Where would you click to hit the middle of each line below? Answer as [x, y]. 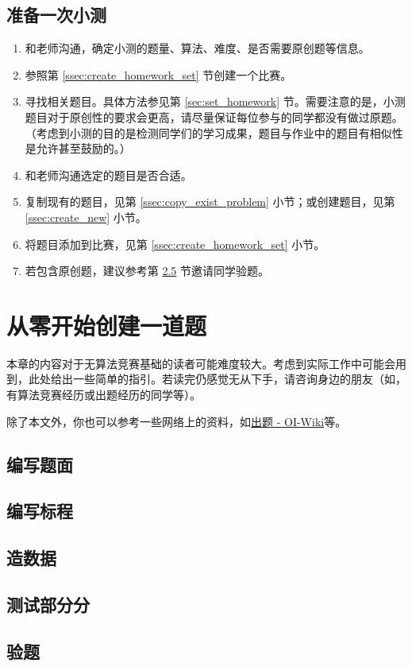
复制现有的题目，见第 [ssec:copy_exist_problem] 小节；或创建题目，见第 [210, 202]
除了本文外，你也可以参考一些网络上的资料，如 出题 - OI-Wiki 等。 [177, 421]
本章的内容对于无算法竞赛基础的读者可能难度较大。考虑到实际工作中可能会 [201, 363]
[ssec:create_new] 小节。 [86, 217]
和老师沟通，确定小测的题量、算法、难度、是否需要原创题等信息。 [197, 48]
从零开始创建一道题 [107, 325]
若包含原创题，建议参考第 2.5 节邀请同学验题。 [147, 271]
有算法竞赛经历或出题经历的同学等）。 [104, 395]
